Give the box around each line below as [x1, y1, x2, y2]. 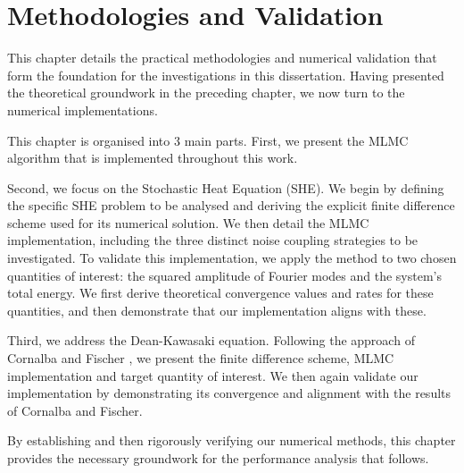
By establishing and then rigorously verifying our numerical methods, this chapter [7, 431, 456, 450]
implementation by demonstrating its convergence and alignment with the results [7, 384, 452, 402]
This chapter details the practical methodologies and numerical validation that [7, 48, 437, 67]
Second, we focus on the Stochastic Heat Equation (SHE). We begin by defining [7, 178, 444, 197]
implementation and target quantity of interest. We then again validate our [7, 366, 418, 384]
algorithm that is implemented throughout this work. [7, 148, 298, 167]
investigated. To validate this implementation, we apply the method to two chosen [7, 249, 457, 267]
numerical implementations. [7, 100, 158, 119]
